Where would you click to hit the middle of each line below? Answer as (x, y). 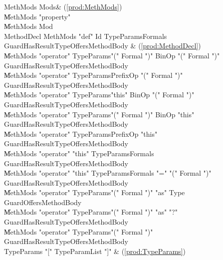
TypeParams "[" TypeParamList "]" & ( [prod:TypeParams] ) (95, 251)
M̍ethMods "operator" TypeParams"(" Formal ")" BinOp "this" (99, 114)
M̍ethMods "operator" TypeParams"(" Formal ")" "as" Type (95, 192)
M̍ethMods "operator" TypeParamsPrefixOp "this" (81, 133)
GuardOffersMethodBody (43, 202)
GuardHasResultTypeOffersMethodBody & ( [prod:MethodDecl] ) (103, 46)
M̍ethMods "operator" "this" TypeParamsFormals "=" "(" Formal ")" (108, 173)
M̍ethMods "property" (37, 16)
